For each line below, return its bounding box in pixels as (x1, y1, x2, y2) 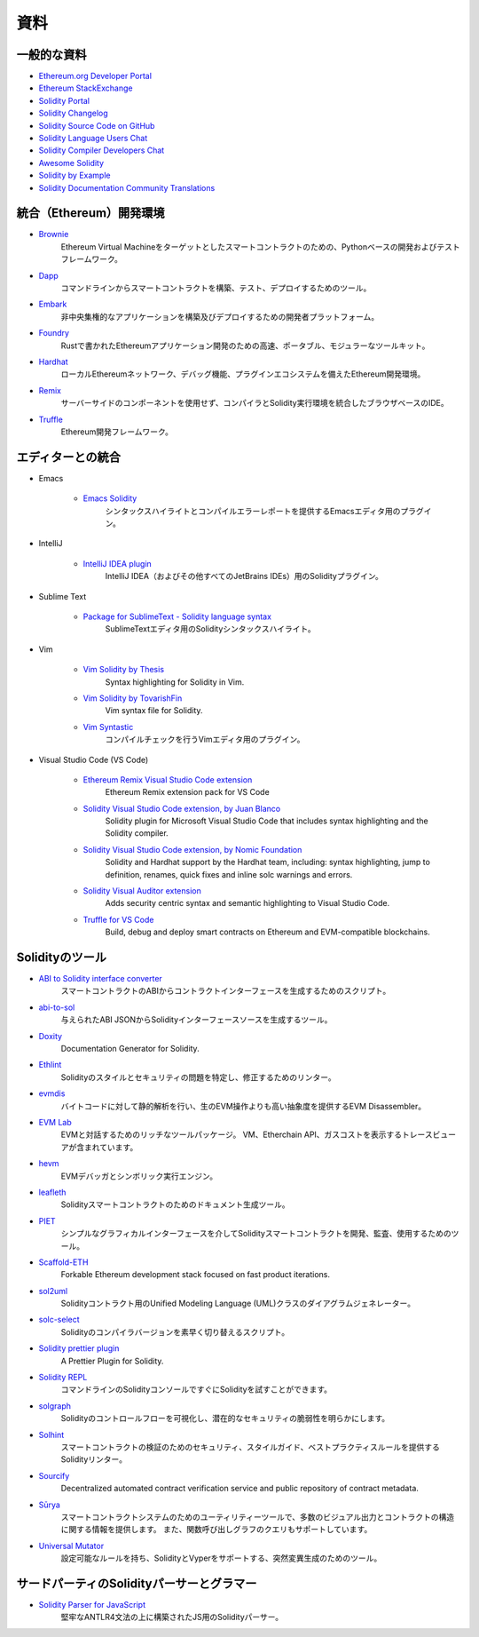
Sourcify (38, 1470, 70, 1481)
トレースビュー (401, 1129, 457, 1140)
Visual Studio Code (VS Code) (38, 754, 149, 765)
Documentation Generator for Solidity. (60, 1044, 200, 1054)
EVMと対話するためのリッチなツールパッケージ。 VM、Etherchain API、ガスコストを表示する (60, 1129, 403, 1140)
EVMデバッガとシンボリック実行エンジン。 (60, 1171, 217, 1181)
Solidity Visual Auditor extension (82, 886, 201, 896)
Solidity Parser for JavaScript (38, 1600, 146, 1610)
